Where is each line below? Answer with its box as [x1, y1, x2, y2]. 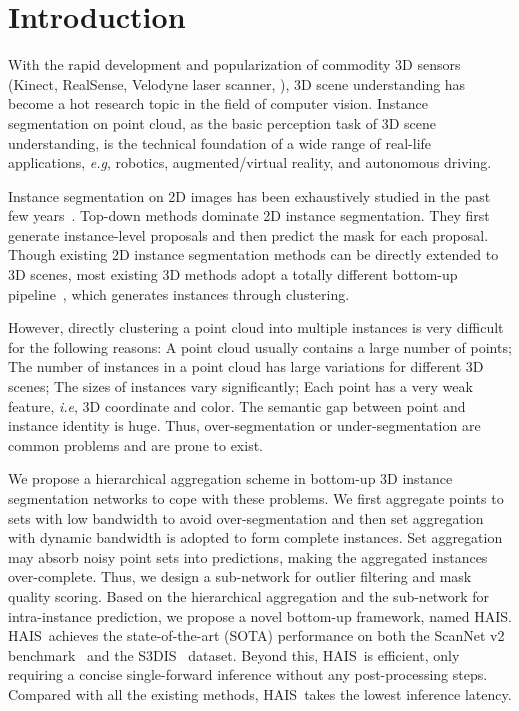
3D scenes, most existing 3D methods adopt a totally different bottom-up [8, 264, 458, 285]
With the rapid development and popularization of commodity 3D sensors [8, 54, 461, 75]
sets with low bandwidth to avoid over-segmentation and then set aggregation [8, 507, 484, 528]
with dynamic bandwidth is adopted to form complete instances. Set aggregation [8, 527, 503, 548]
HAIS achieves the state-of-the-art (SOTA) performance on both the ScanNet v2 [8, 625, 505, 646]
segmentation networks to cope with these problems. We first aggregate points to [8, 488, 504, 508]
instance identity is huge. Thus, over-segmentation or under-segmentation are [8, 415, 481, 436]
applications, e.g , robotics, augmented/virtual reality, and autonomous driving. [8, 152, 492, 173]
